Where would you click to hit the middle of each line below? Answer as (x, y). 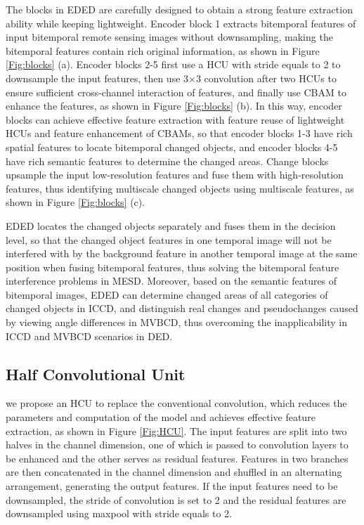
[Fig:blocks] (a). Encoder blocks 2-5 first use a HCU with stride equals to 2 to (173, 64)
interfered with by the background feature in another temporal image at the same (182, 253)
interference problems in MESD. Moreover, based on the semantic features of (171, 281)
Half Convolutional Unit (96, 374)
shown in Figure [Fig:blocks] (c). (76, 202)
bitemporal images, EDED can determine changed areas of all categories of (167, 294)
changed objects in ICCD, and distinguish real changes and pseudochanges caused (182, 308)
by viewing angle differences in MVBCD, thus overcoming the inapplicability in (176, 322)
